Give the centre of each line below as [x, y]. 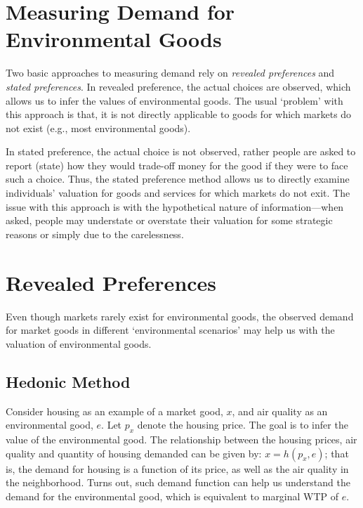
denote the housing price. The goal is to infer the [243, 425]
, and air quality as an [280, 411]
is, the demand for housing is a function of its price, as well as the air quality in [177, 468]
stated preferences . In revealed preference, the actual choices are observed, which [178, 86]
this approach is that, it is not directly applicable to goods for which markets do [179, 114]
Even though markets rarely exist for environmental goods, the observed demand [180, 316]
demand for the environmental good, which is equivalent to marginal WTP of [172, 496]
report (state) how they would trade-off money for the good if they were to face [177, 165]
